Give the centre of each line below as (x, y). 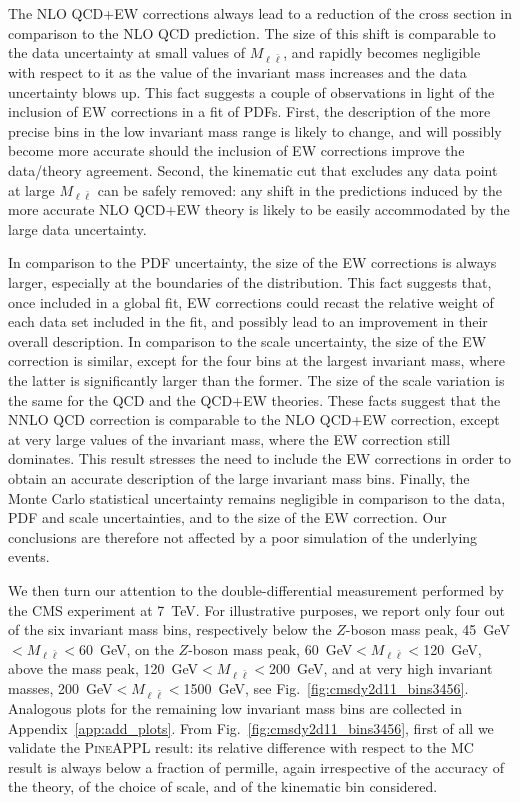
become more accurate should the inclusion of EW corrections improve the (236, 150)
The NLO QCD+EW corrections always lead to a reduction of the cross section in (260, 13)
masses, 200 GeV (60, 688)
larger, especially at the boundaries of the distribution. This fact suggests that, (250, 282)
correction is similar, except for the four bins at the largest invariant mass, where (256, 360)
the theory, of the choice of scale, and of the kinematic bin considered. (223, 786)
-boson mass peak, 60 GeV (270, 648)
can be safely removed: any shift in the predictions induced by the (300, 189)
